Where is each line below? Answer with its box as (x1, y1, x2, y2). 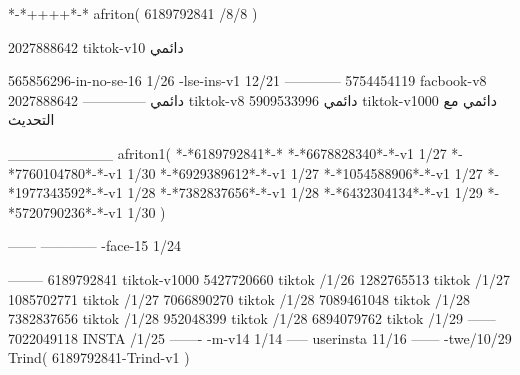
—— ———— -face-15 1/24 (8, 235, 182, 256)
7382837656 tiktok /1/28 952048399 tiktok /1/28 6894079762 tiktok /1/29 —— (8, 308, 496, 329)
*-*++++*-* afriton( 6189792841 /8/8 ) (8, 3, 258, 23)
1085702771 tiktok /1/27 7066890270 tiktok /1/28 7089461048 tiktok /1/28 (8, 288, 470, 309)
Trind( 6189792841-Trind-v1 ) (8, 347, 190, 368)
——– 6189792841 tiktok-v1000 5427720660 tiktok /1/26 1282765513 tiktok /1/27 (8, 268, 511, 289)
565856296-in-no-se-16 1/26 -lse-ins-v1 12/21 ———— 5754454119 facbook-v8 (8, 70, 487, 91)
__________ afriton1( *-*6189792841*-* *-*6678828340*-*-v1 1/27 (8, 142, 447, 163)
